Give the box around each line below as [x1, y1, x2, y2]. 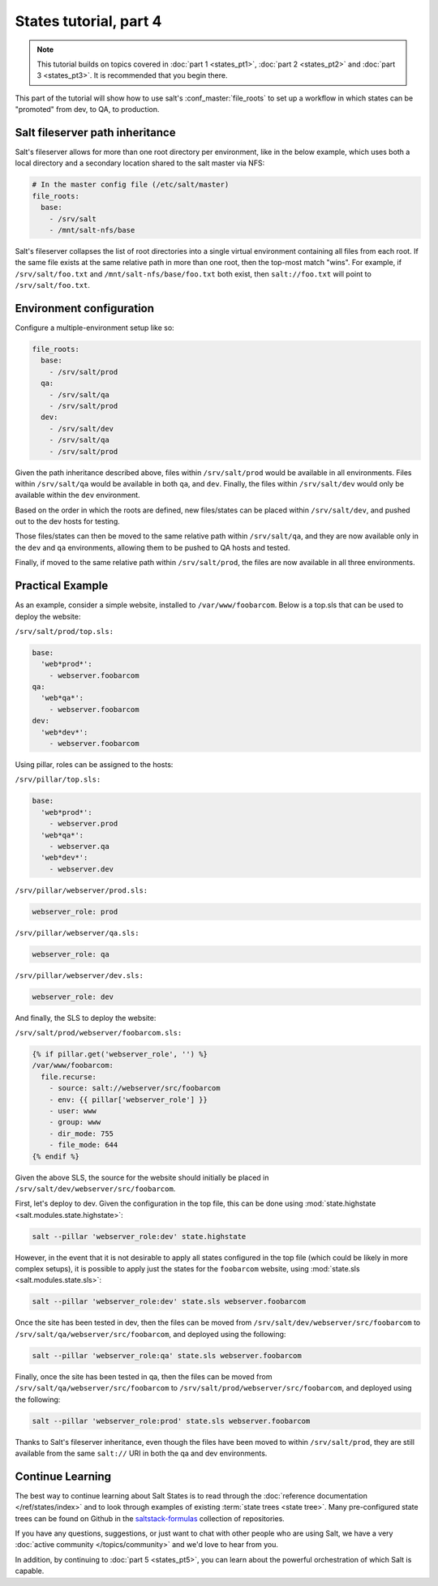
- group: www [49, 1117, 101, 1127]
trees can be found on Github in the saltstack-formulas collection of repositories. [15, 1513, 286, 1524]
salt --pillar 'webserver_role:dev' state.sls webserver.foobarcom [32, 1297, 307, 1306]
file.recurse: [41, 1072, 97, 1082]
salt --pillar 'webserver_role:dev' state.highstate [32, 1232, 247, 1241]
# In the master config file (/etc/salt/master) [32, 180, 230, 190]
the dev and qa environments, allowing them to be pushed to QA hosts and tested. [15, 542, 290, 552]
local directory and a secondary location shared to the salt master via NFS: [15, 158, 265, 168]
